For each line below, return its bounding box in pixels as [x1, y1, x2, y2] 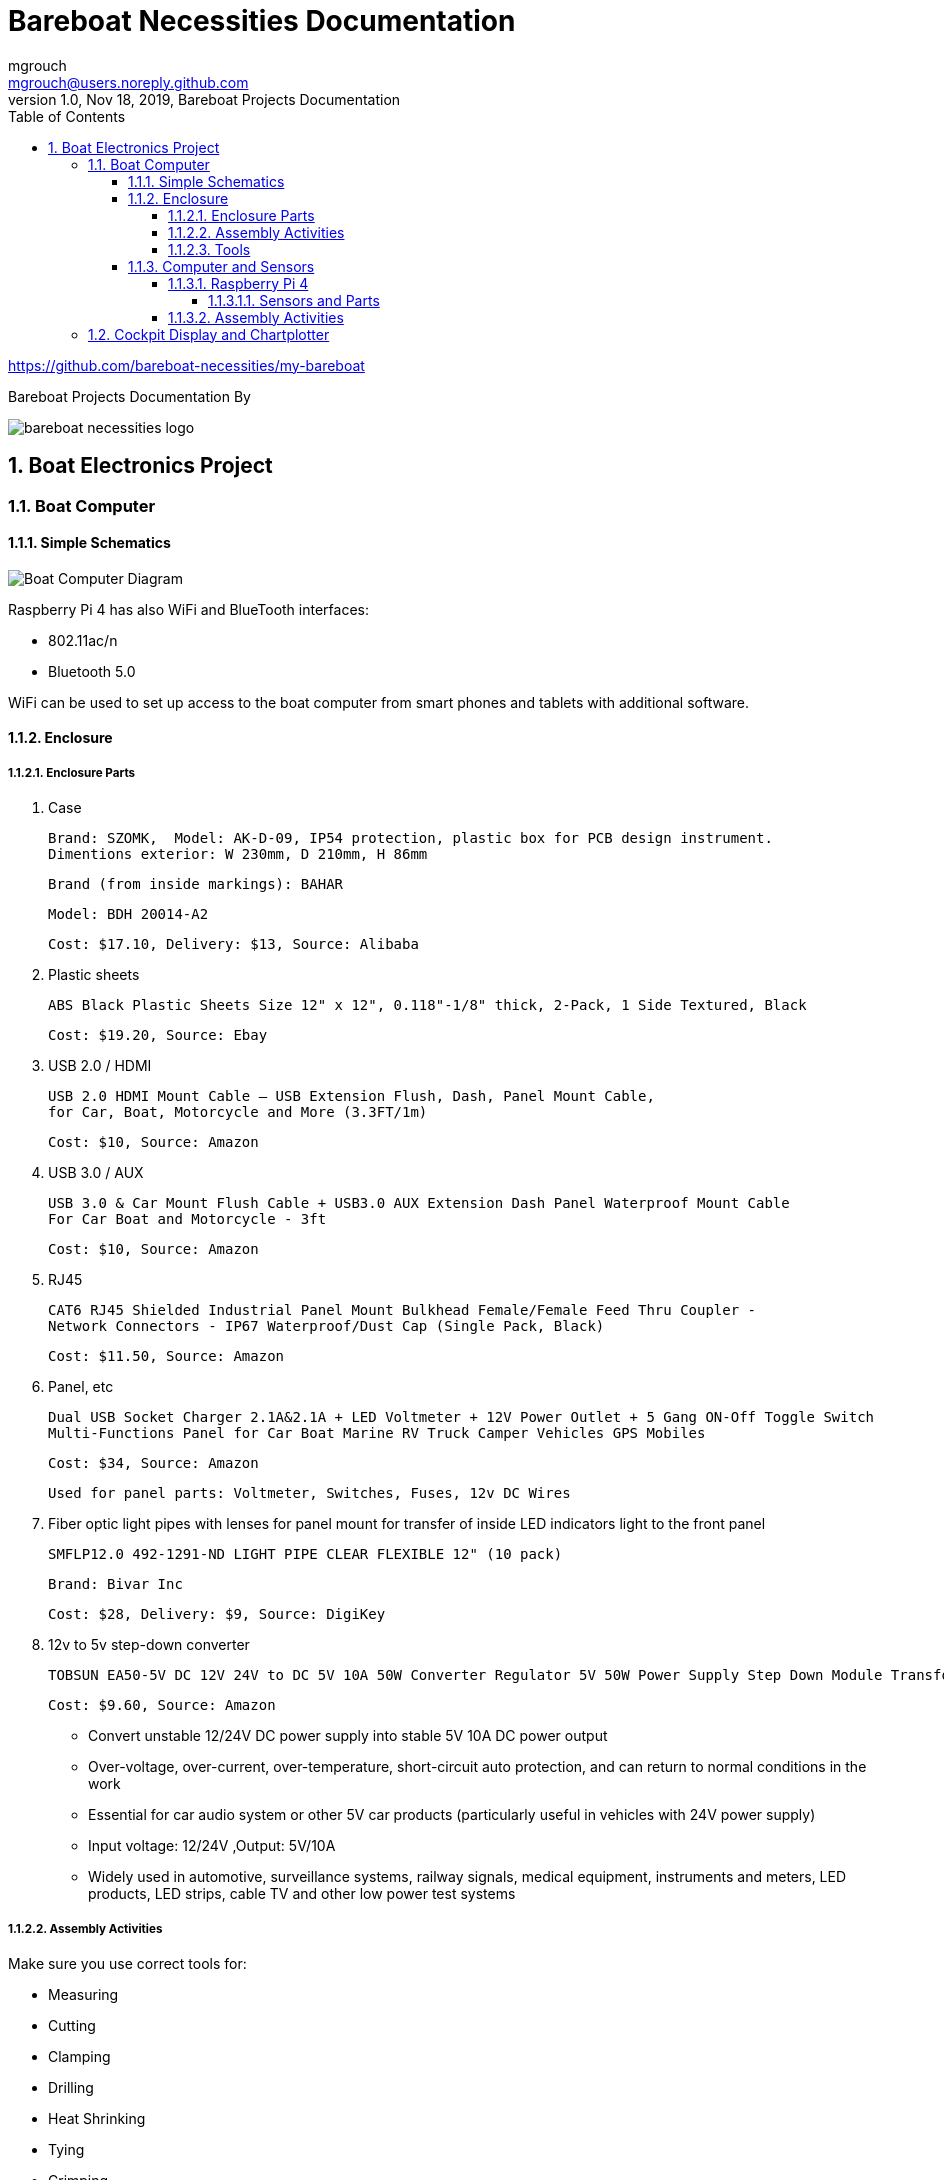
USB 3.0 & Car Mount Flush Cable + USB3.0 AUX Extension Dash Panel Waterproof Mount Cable [48, 1195, 790, 1212]
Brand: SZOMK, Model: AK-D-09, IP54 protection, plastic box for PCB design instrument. [48, 830, 773, 847]
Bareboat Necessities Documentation [8, 4, 516, 38]
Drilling [48, 2078, 94, 2096]
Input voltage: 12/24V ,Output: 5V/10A [88, 1837, 336, 1855]
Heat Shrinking [48, 2109, 146, 2127]
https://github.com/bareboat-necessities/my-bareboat [8, 356, 365, 374]
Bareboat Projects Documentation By [8, 387, 251, 405]
